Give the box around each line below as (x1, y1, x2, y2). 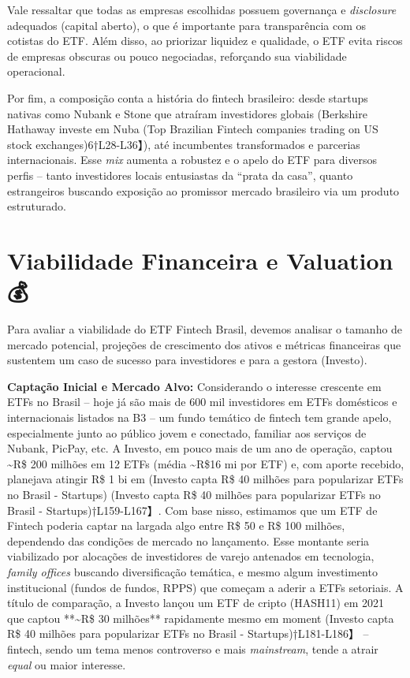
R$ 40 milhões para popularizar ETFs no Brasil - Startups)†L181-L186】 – (7, 625, 369, 642)
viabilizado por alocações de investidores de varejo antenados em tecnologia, (7, 548, 375, 564)
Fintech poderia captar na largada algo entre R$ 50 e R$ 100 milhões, (7, 517, 345, 534)
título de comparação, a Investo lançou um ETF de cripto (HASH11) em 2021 (7, 594, 385, 611)
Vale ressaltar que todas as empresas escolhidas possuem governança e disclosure (7, 2, 397, 17)
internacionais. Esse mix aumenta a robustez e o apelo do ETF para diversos (7, 151, 378, 168)
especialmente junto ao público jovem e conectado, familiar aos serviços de (7, 424, 367, 441)
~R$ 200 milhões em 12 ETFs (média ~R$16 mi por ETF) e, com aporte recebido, (7, 455, 404, 471)
